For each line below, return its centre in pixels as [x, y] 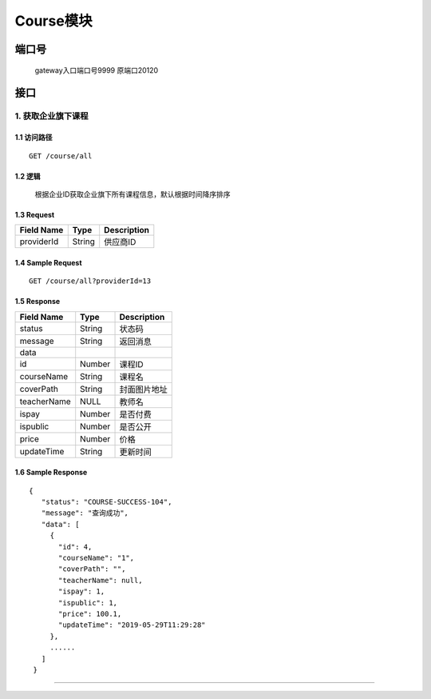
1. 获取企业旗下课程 [51, 116]
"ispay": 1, [82, 591]
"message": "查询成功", [85, 513]
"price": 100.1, [90, 614]
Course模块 [54, 21]
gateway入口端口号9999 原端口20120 [97, 70]
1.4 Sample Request [49, 262]
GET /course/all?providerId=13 [90, 281]
